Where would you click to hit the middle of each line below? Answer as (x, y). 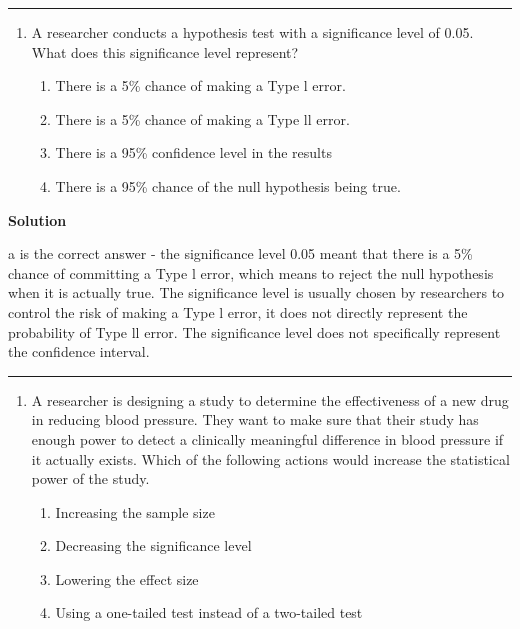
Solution (37, 219)
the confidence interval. (79, 351)
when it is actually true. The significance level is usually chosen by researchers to (256, 292)
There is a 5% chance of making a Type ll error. (202, 118)
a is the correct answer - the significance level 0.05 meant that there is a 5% (240, 253)
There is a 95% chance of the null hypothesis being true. (228, 185)
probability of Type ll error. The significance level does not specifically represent (254, 331)
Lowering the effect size (127, 578)
